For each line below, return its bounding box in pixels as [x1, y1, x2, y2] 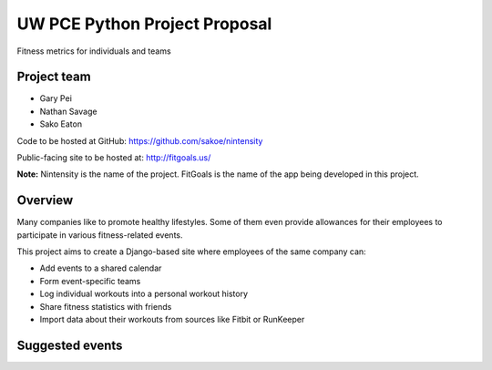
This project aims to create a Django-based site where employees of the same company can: [16, 246, 366, 257]
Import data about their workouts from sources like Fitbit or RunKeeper [39, 314, 305, 325]
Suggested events [16, 337, 123, 353]
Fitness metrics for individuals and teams [16, 46, 172, 57]
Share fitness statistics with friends [39, 301, 172, 312]
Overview [16, 192, 74, 209]
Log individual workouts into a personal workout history [39, 288, 249, 300]
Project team [16, 69, 91, 85]
